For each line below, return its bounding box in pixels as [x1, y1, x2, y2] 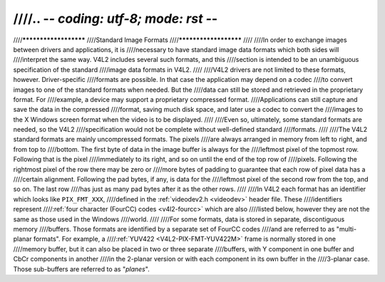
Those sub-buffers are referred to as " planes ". [13, 264, 150, 273]
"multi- [336, 224, 356, 233]
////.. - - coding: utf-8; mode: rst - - [13, 11, 218, 26]
